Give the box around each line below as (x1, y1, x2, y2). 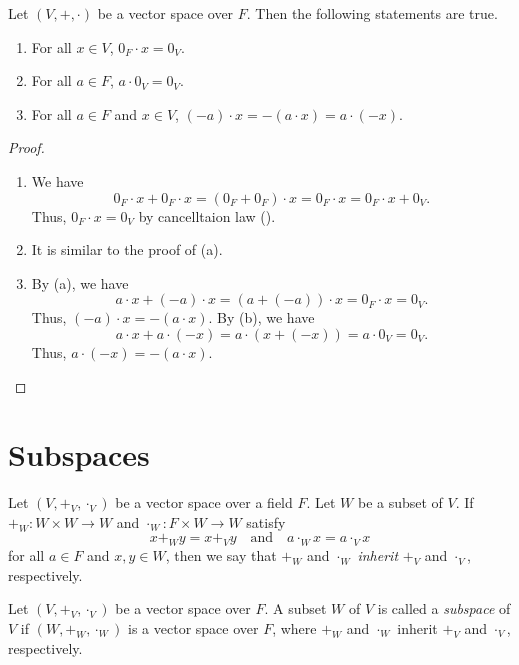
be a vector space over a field (115, 492, 293, 513)
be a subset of (357, 492, 443, 513)
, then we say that (165, 545, 277, 566)
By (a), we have (31, 272, 129, 293)
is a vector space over (128, 618, 259, 639)
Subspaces (8, 434, 150, 475)
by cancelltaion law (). (138, 205, 276, 226)
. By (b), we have (208, 307, 315, 328)
